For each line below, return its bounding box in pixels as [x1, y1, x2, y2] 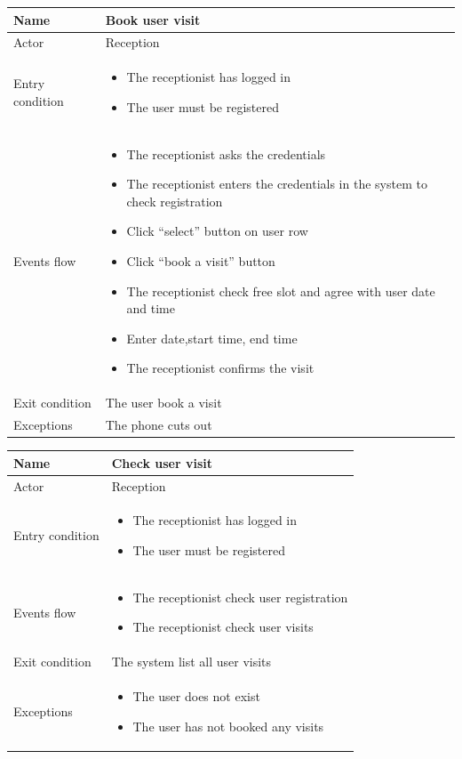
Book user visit [105, 10, 201, 28]
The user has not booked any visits [132, 716, 324, 735]
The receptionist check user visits [132, 618, 314, 636]
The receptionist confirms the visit [126, 359, 315, 377]
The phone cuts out [105, 416, 212, 434]
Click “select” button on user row [126, 222, 308, 240]
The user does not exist [132, 687, 260, 706]
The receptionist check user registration [132, 587, 348, 606]
